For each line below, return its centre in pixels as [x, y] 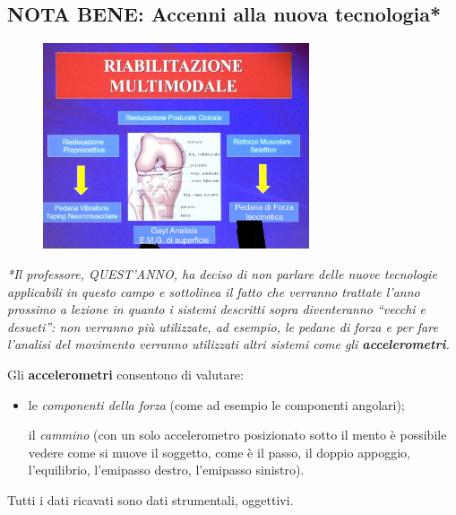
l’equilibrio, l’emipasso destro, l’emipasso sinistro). [166, 470]
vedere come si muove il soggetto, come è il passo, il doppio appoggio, [219, 452]
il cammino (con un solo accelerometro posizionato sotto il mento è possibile [237, 435]
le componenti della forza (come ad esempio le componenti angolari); [216, 404]
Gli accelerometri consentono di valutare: [125, 375]
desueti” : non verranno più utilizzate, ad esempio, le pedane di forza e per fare [223, 326]
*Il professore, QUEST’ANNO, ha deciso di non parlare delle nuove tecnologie [222, 274]
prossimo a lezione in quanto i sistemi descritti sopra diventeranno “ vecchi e [217, 309]
